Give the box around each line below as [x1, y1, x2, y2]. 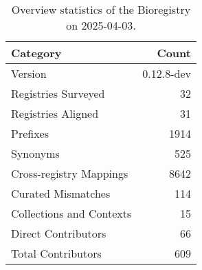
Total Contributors [11, 245, 102, 261]
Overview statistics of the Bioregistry [11, 1, 191, 17]
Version [11, 65, 47, 81]
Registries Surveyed [11, 85, 105, 101]
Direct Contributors [11, 225, 106, 241]
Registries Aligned [11, 105, 99, 121]
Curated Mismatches [11, 185, 111, 201]
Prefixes [11, 125, 49, 141]
